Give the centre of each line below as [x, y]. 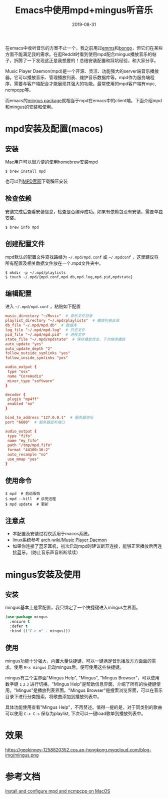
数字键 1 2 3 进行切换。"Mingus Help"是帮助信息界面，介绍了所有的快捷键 [81, 684]
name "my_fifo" [23, 441]
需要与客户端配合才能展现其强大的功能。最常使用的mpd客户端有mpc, [85, 84]
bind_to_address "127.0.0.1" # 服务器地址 [49, 418]
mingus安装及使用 [43, 574]
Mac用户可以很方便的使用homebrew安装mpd [51, 162]
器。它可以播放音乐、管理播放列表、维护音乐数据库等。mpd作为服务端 [78, 77]
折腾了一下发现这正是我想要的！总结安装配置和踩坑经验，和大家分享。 [86, 60]
